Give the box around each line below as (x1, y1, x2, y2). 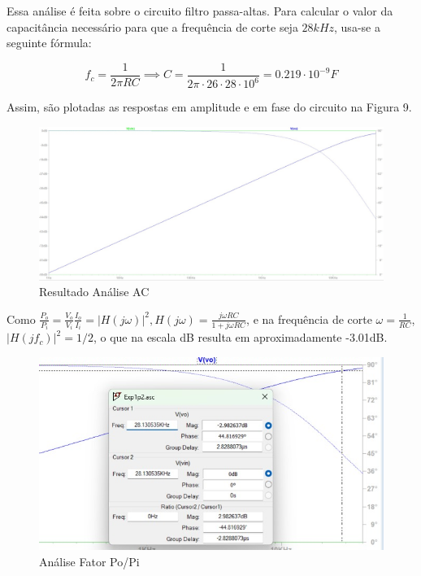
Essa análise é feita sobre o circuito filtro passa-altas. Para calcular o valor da (7, 2, 393, 19)
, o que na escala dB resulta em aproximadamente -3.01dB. (93, 329, 388, 346)
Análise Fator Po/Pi (39, 552, 140, 569)
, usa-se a (334, 18, 380, 35)
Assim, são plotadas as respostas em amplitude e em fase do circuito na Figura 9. (7, 98, 412, 116)
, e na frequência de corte (246, 310, 372, 327)
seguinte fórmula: (7, 34, 92, 51)
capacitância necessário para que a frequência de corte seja (7, 18, 298, 35)
